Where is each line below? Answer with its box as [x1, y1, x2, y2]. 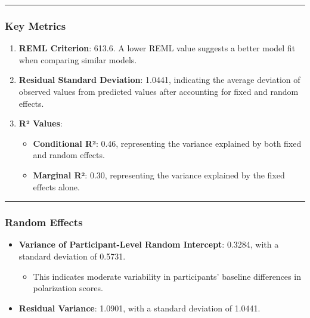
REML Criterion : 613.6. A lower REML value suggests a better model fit [18, 42, 296, 54]
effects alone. [33, 180, 80, 193]
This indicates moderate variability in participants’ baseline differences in [33, 270, 301, 282]
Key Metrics [5, 18, 66, 33]
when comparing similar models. [18, 53, 137, 66]
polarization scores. [33, 282, 103, 294]
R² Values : [18, 117, 63, 129]
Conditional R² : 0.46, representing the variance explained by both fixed [33, 137, 302, 149]
